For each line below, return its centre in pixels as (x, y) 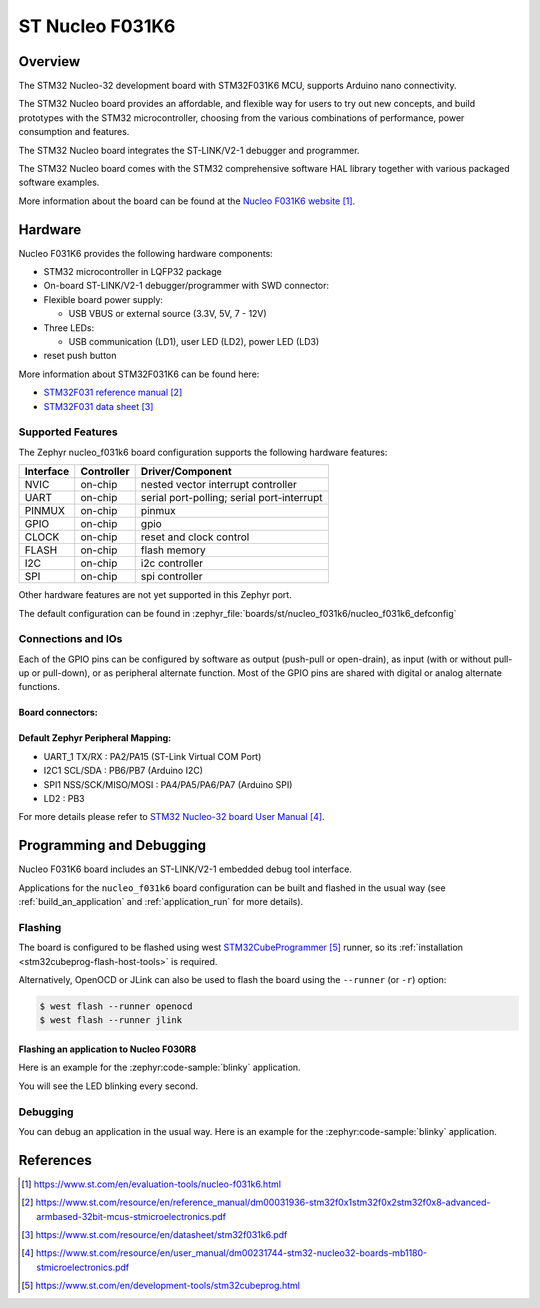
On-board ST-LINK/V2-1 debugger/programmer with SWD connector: (186, 286)
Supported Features (68, 432)
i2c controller (172, 563)
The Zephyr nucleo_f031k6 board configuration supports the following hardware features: (203, 452)
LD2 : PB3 (64, 799)
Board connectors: (58, 712)
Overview (49, 61)
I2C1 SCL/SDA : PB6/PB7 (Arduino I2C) (123, 771)
